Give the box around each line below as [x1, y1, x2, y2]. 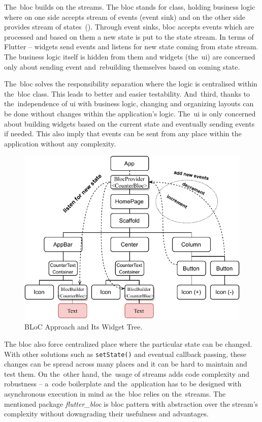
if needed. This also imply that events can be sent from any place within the [4, 128, 242, 139]
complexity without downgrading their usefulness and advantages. [4, 408, 209, 419]
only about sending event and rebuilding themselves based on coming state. [4, 61, 240, 72]
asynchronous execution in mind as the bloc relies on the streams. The [4, 388, 226, 399]
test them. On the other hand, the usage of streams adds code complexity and [4, 368, 250, 379]
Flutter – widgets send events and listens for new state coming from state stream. [4, 41, 258, 52]
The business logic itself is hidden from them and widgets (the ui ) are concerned [4, 51, 255, 62]
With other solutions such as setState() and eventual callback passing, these [4, 348, 246, 359]
